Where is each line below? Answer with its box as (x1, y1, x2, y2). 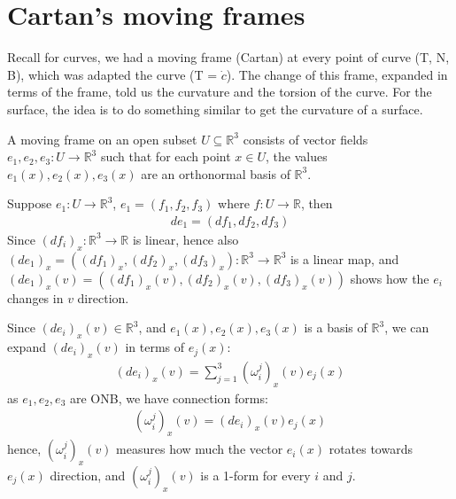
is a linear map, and (290, 249, 399, 268)
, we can (384, 318, 429, 337)
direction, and (50, 465, 126, 484)
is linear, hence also (132, 230, 239, 248)
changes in (7, 288, 64, 307)
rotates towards (328, 440, 413, 458)
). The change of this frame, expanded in (226, 65, 448, 83)
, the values (266, 147, 328, 166)
